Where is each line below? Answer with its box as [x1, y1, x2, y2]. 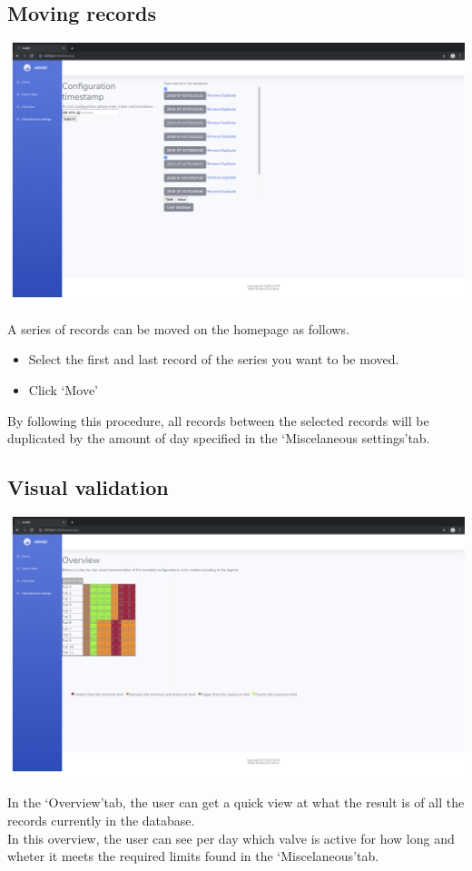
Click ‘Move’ [28, 380, 99, 399]
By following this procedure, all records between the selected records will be [7, 411, 429, 430]
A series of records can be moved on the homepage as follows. [7, 319, 349, 338]
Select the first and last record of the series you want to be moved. [28, 350, 399, 369]
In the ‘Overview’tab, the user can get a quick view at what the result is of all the [7, 793, 465, 812]
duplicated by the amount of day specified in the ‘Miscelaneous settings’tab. [7, 429, 430, 448]
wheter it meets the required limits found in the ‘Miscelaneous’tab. [7, 846, 379, 866]
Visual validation [7, 473, 169, 501]
